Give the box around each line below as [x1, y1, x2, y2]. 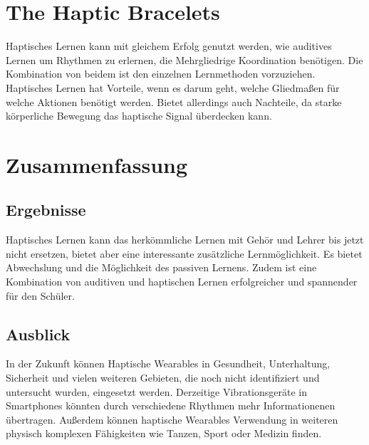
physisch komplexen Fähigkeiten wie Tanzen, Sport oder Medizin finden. [6, 426, 322, 441]
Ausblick [6, 323, 71, 345]
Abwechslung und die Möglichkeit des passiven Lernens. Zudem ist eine [6, 260, 317, 275]
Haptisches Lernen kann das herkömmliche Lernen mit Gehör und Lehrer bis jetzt [6, 232, 364, 247]
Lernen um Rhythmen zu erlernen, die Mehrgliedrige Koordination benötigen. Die [6, 52, 363, 67]
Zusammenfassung [6, 150, 188, 179]
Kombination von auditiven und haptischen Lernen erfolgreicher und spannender [6, 274, 358, 289]
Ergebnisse [6, 199, 86, 221]
